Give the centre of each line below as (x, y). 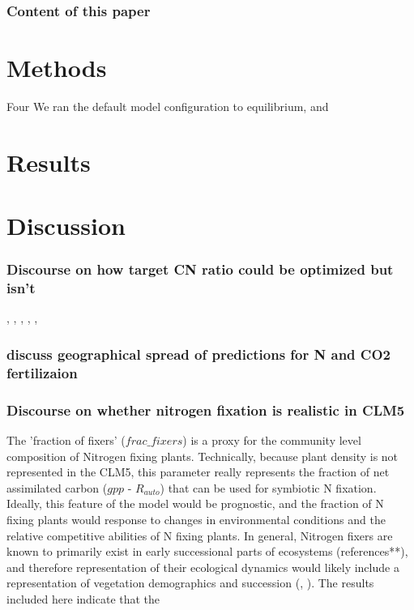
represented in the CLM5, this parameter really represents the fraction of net (198, 472)
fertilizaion (42, 372)
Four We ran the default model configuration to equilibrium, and (168, 106)
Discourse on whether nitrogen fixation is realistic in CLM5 (206, 410)
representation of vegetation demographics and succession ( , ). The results (190, 583)
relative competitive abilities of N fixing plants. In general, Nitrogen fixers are (200, 535)
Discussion (66, 226)
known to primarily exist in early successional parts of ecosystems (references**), (207, 551)
